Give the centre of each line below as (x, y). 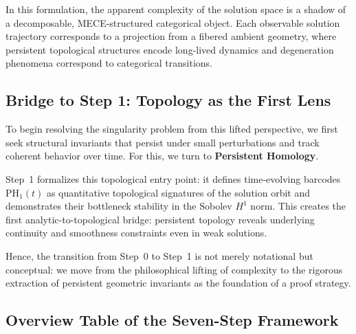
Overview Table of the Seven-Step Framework (172, 320)
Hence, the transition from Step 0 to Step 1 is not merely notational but (159, 255)
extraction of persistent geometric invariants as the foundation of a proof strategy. (178, 283)
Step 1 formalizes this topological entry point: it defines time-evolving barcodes (173, 178)
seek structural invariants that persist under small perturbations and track (163, 142)
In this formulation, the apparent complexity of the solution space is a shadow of (176, 9)
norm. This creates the (298, 206)
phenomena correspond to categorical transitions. (109, 63)
